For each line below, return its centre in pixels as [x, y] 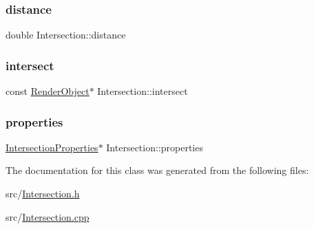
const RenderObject [48, 91]
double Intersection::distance [66, 35]
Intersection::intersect [143, 91]
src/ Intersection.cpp [48, 216]
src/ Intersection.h [43, 194]
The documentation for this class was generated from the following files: [157, 170]
